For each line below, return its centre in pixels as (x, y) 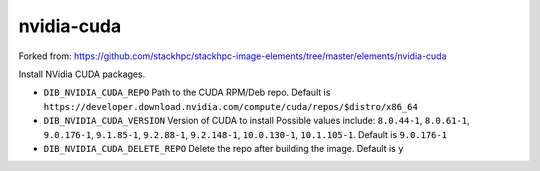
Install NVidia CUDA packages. (82, 74)
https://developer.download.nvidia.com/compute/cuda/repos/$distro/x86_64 (231, 106)
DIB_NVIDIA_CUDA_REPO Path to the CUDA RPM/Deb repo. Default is (187, 92)
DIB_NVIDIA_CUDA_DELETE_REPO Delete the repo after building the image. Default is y (223, 148)
